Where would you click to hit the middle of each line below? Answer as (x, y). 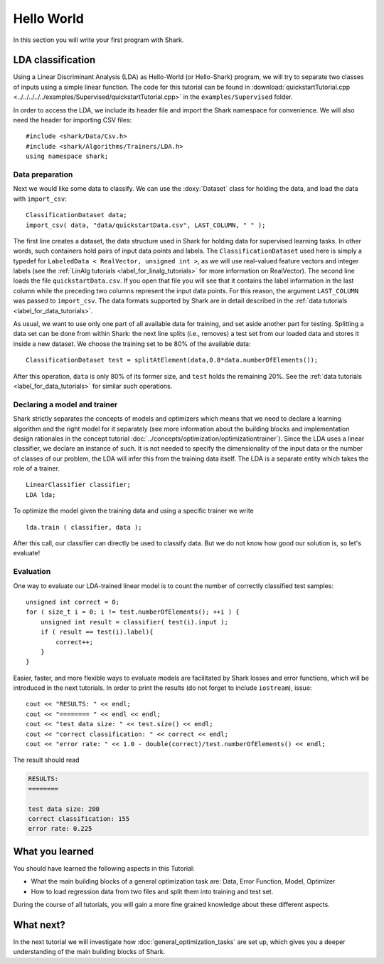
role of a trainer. (37, 468)
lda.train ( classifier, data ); (84, 527)
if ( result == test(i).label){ (97, 632)
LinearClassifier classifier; (79, 485)
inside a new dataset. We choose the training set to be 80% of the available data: (132, 344)
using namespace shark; (67, 156)
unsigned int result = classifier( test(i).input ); (134, 622)
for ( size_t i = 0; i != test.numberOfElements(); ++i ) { (133, 612)
